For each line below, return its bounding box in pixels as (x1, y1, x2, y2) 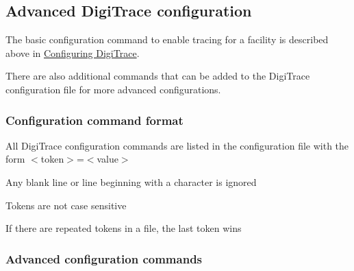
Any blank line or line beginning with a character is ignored (5, 174, 257, 189)
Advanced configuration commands (5, 250, 203, 267)
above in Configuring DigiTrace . (5, 45, 140, 60)
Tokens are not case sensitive (5, 198, 127, 212)
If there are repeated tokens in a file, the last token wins (5, 221, 242, 235)
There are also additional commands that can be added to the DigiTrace (5, 69, 310, 83)
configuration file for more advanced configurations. (5, 82, 221, 96)
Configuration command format (5, 111, 184, 128)
